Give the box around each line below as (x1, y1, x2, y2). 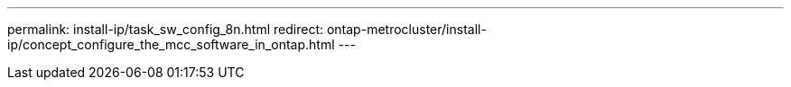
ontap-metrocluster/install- (326, 22, 487, 37)
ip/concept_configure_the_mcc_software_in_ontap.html (7, 37, 335, 52)
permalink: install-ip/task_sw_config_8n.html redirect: (7, 22, 324, 37)
